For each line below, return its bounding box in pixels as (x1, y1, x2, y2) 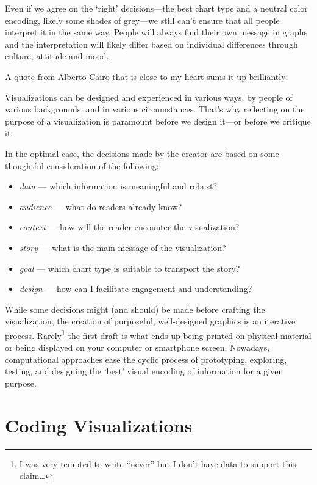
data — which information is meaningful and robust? (19, 180, 218, 192)
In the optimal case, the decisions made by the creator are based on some (5, 147, 279, 159)
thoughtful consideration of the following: (5, 159, 159, 172)
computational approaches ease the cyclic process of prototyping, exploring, (5, 352, 287, 365)
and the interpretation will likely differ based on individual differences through (5, 37, 298, 50)
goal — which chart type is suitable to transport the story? (19, 261, 240, 274)
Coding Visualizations (5, 412, 193, 437)
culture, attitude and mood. (5, 49, 109, 62)
